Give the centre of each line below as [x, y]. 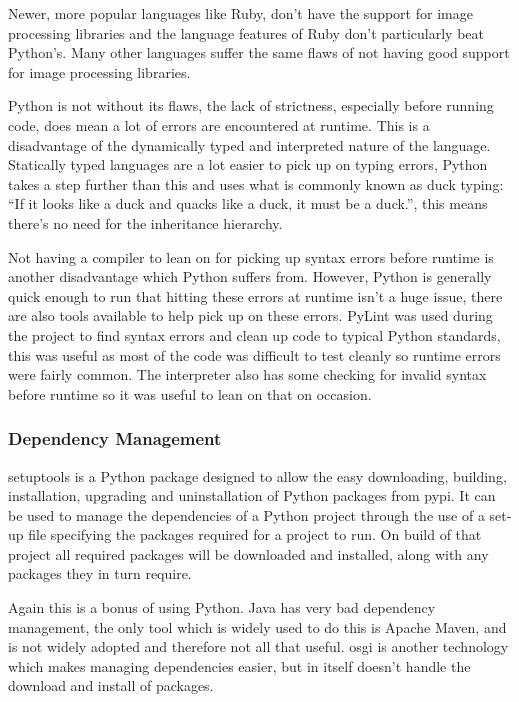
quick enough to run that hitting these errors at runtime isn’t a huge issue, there [255, 295]
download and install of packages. [111, 685]
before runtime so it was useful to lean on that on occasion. [190, 393]
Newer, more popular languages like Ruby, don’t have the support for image [240, 13]
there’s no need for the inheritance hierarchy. [145, 222]
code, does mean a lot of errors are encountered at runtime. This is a [219, 124]
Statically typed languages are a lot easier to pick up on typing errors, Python [248, 164]
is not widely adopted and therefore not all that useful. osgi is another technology [258, 646]
